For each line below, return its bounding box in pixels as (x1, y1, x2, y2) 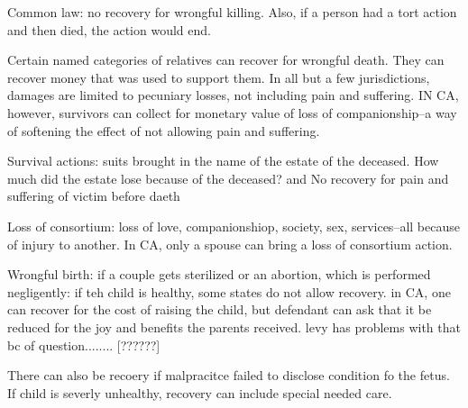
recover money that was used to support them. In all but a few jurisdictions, (7, 68, 430, 86)
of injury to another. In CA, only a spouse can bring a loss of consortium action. (7, 234, 453, 253)
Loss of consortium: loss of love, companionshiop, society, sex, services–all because (7, 216, 460, 235)
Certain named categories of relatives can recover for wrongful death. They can (7, 50, 445, 69)
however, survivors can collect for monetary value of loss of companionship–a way (7, 103, 457, 122)
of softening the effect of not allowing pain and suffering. (7, 121, 320, 140)
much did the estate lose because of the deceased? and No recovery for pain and (7, 168, 449, 187)
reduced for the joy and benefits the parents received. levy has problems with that (7, 317, 461, 336)
